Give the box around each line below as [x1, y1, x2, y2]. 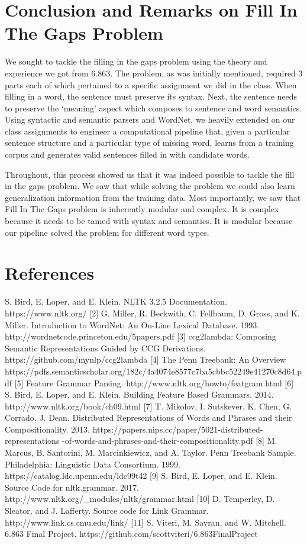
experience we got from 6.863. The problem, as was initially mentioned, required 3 [5, 66, 303, 79]
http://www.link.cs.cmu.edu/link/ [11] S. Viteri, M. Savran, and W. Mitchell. [5, 516, 286, 528]
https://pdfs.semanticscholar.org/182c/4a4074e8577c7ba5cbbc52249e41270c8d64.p [5, 364, 302, 377]
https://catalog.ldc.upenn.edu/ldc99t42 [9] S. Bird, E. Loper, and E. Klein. [5, 469, 277, 482]
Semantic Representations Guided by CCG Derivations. [5, 341, 206, 354]
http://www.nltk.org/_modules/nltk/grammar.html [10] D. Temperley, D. [5, 492, 275, 505]
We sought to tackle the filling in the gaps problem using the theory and [5, 55, 267, 68]
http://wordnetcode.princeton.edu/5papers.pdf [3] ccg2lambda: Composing [5, 330, 276, 343]
